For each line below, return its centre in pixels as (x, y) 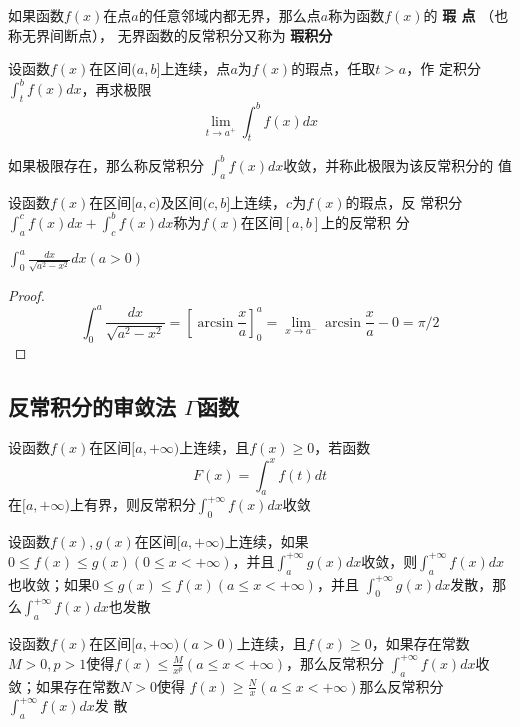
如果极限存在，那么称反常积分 (106, 164)
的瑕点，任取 (333, 68)
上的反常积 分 (365, 221)
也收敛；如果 (50, 583)
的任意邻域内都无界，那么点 (229, 15)
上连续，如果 (266, 541)
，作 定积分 (443, 68)
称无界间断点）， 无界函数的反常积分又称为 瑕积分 (170, 34)
